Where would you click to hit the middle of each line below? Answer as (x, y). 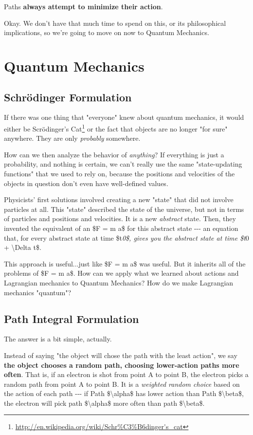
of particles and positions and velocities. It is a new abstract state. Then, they (120, 218)
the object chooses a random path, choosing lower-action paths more (122, 365)
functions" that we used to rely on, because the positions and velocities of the (119, 173)
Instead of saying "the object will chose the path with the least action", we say (121, 355)
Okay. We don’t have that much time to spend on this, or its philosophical (115, 23)
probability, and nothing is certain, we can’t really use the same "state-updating (123, 164)
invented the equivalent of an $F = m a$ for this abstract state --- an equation (121, 228)
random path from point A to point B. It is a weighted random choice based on (122, 384)
